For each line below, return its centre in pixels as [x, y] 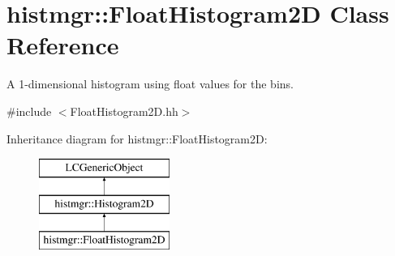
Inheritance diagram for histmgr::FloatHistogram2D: [137, 138]
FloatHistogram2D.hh [124, 111]
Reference [63, 45]
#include [29, 111]
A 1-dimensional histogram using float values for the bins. [150, 84]
